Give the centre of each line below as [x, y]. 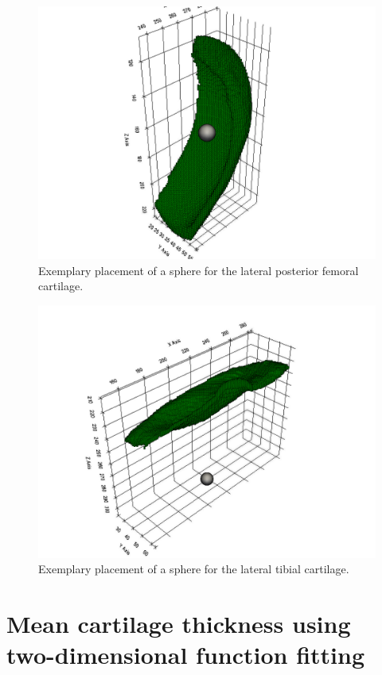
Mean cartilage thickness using [179, 624]
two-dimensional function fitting [185, 655]
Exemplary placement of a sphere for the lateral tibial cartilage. [194, 569]
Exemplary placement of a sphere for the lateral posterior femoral [199, 270]
